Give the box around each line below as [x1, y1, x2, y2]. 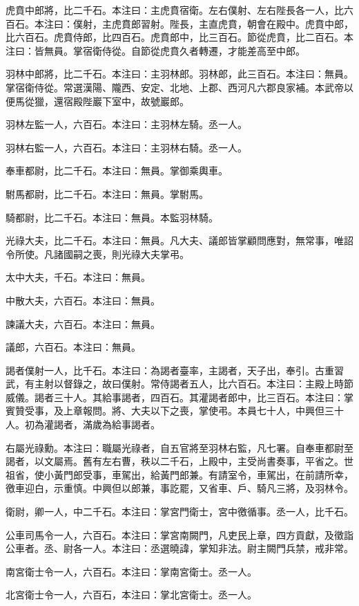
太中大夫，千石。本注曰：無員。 [6, 270, 151, 284]
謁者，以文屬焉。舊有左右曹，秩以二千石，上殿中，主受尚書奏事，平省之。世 [6, 454, 353, 468]
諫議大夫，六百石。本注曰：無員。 [6, 316, 160, 331]
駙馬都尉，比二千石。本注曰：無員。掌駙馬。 [6, 186, 208, 201]
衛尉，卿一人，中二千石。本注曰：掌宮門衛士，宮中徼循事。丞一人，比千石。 [6, 504, 353, 519]
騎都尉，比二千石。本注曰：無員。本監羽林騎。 [6, 210, 218, 224]
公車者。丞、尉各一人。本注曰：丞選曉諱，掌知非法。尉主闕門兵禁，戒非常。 [6, 541, 353, 555]
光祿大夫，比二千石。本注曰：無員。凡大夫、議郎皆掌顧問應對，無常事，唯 [6, 233, 344, 248]
